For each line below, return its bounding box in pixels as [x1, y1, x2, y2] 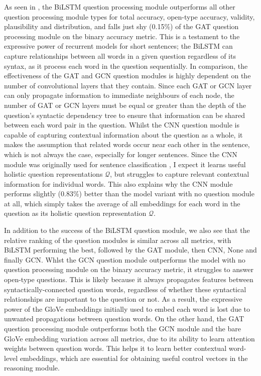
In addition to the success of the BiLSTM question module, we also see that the [4, 225, 250, 235]
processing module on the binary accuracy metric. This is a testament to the [4, 31, 240, 41]
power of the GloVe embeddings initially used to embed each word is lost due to [4, 303, 250, 314]
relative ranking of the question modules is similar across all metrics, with [4, 234, 231, 245]
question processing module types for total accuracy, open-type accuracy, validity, [4, 11, 255, 22]
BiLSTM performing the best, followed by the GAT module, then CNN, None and [4, 244, 257, 255]
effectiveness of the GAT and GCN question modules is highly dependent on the [4, 70, 251, 81]
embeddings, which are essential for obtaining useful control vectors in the [20, 352, 248, 363]
